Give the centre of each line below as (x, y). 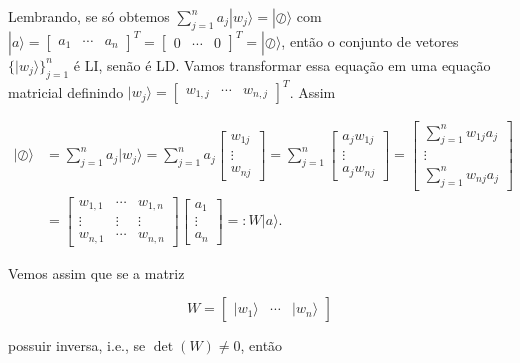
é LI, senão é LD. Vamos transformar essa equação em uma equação (282, 64)
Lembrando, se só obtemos (89, 16)
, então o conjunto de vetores (370, 40)
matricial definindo (66, 91)
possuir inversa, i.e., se (77, 345)
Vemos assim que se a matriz (96, 272)
